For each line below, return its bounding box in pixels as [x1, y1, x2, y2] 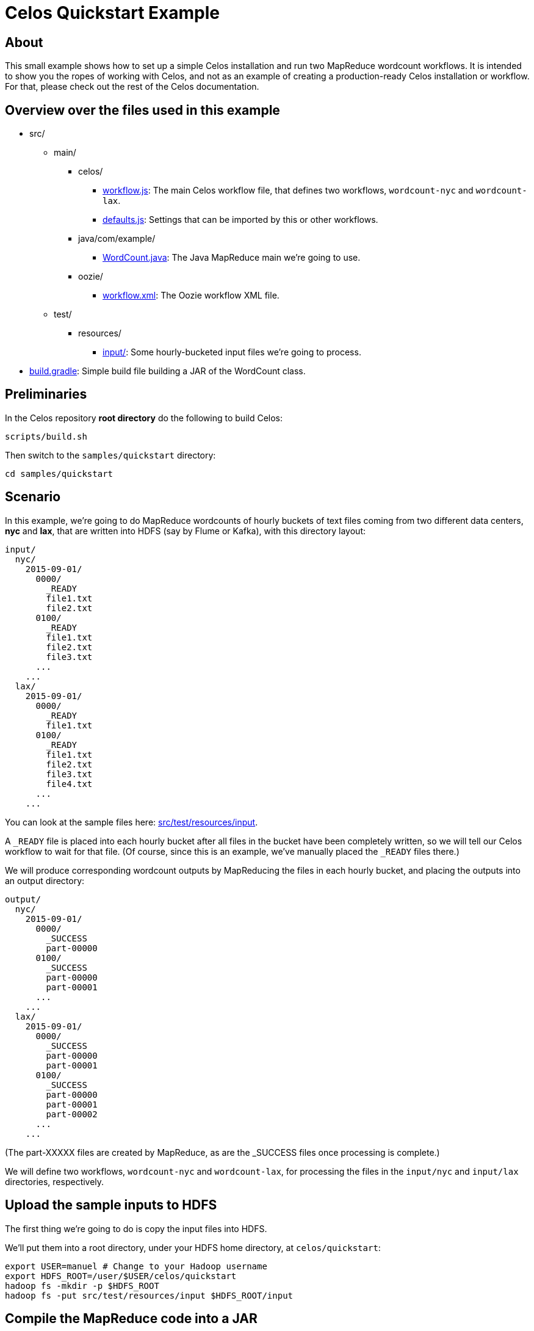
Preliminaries [5, 386, 87, 402]
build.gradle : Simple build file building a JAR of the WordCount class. [29, 366, 306, 377]
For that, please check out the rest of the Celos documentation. [5, 81, 259, 92]
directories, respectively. [5, 1176, 104, 1187]
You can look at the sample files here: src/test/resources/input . [5, 816, 258, 827]
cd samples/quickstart [5, 468, 114, 479]
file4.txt [46, 778, 93, 789]
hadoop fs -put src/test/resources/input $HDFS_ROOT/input [5, 1290, 294, 1300]
